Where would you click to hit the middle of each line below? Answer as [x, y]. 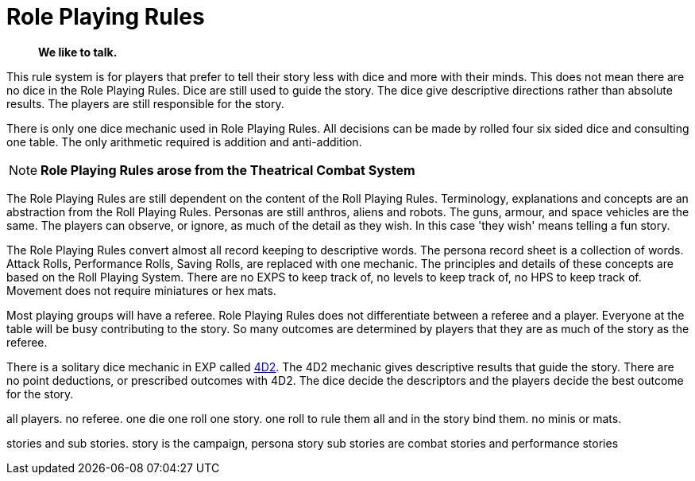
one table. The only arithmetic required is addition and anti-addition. [184, 142]
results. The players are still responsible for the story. [145, 103]
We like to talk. [78, 52]
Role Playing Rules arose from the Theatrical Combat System [228, 170]
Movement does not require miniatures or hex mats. [141, 290]
